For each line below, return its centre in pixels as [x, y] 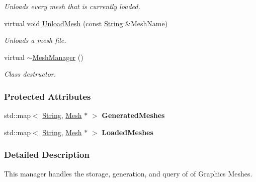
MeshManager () [58, 57]
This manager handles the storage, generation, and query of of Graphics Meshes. [128, 173]
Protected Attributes [48, 96]
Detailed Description [47, 155]
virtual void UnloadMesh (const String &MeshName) [86, 23]
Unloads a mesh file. [35, 40]
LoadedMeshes [127, 132]
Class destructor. [30, 74]
